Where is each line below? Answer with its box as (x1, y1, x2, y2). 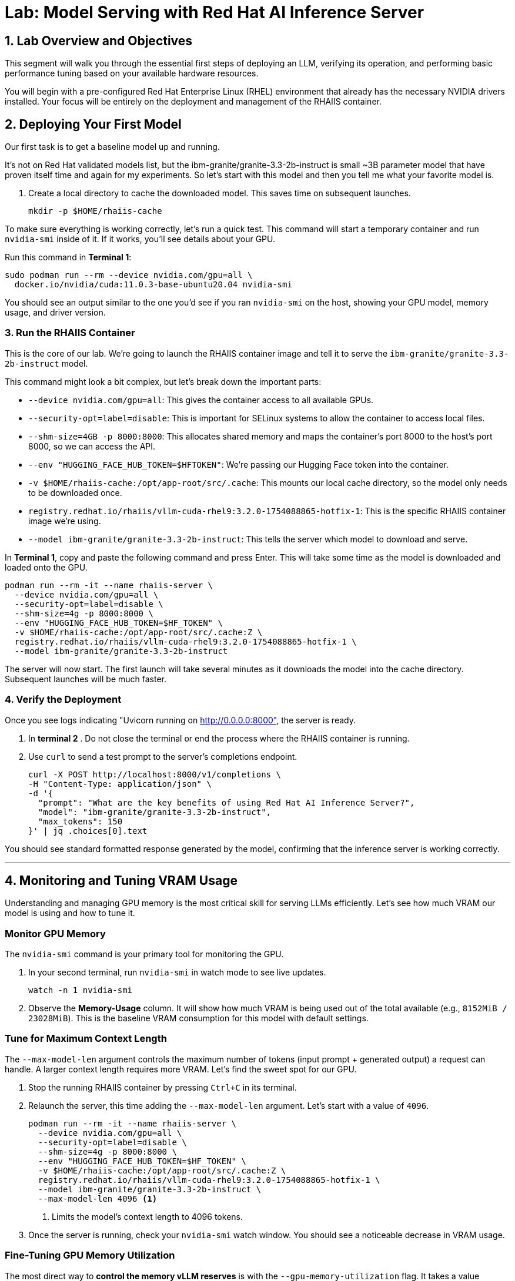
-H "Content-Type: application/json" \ (28, 779, 212, 789)
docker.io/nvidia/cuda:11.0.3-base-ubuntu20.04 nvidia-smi (14, 280, 292, 290)
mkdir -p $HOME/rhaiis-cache (28, 206, 162, 216)
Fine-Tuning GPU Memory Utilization (5, 1249, 175, 1262)
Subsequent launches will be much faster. (5, 673, 166, 684)
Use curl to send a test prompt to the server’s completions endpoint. (28, 751, 297, 762)
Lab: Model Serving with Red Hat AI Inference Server (5, 2, 424, 22)
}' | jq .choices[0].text (28, 826, 148, 836)
